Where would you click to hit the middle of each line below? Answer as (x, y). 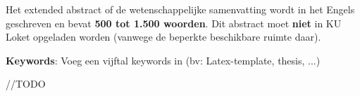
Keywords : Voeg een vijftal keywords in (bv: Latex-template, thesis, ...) (163, 60)
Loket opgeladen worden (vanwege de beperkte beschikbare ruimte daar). (163, 37)
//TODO (26, 84)
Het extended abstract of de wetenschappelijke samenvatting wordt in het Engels (180, 9)
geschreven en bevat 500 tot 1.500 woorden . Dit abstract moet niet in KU (174, 23)
